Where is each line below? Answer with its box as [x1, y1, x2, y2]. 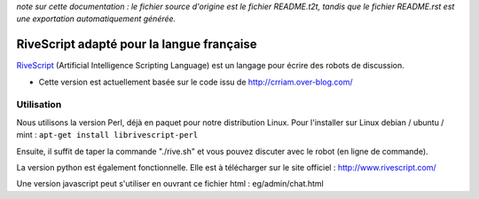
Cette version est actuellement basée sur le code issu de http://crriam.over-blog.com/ [38, 76, 354, 87]
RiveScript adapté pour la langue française [16, 36, 257, 52]
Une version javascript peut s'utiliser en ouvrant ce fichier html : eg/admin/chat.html [16, 179, 324, 189]
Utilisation [16, 99, 62, 111]
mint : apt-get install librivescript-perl [16, 130, 199, 140]
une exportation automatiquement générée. [16, 13, 177, 24]
